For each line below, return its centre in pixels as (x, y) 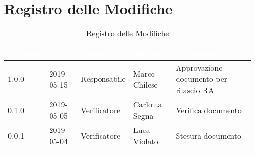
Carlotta (148, 104)
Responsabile (103, 79)
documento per (202, 79)
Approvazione (199, 68)
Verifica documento (209, 110)
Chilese (145, 84)
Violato (146, 141)
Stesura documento (209, 135)
